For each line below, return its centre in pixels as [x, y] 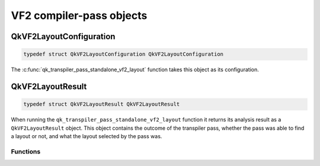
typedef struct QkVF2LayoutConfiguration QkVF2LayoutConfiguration [124, 54]
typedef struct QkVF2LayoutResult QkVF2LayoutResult [102, 104]
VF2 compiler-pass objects [79, 15]
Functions [26, 151]
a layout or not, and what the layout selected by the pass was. [87, 136]
